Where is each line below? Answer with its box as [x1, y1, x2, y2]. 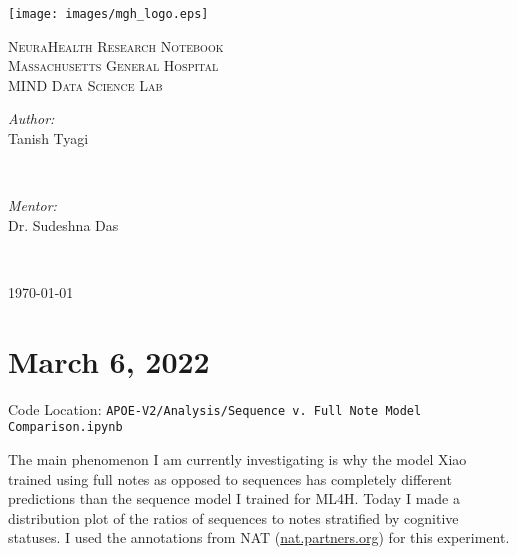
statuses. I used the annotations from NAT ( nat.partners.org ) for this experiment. [8, 527, 510, 548]
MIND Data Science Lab [8, 74, 163, 95]
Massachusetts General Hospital [8, 55, 219, 76]
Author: [8, 108, 55, 129]
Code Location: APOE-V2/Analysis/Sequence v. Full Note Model [8, 398, 422, 419]
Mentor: [8, 195, 57, 216]
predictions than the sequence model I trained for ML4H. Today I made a [8, 488, 460, 509]
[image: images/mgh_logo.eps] [8, 7, 209, 21]
